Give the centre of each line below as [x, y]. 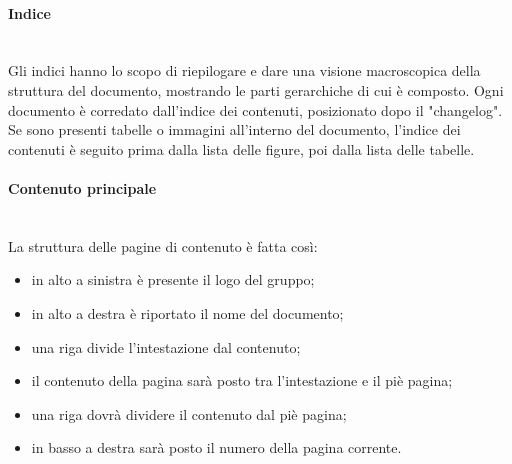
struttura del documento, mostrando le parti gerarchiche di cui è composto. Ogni [256, 89]
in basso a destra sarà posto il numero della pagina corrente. [216, 447]
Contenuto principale [82, 187]
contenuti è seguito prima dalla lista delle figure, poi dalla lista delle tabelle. [241, 148]
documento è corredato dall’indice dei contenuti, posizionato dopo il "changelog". [255, 109]
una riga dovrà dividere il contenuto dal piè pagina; [189, 413]
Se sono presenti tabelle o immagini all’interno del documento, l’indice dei [234, 129]
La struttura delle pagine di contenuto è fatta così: [163, 245]
